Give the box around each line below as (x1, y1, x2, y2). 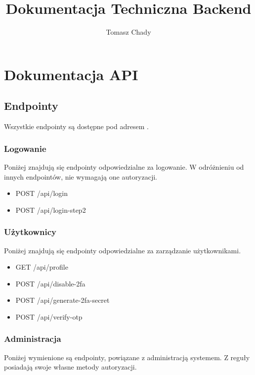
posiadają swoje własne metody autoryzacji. (4, 362, 137, 372)
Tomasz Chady (106, 27, 151, 37)
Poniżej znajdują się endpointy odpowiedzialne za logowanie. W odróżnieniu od (4, 161, 244, 172)
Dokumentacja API (4, 64, 138, 84)
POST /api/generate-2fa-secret (15, 295, 110, 305)
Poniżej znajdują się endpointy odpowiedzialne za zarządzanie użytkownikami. (4, 245, 241, 255)
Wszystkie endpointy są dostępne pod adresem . (4, 121, 149, 132)
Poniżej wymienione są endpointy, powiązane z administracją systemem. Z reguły (4, 352, 250, 362)
